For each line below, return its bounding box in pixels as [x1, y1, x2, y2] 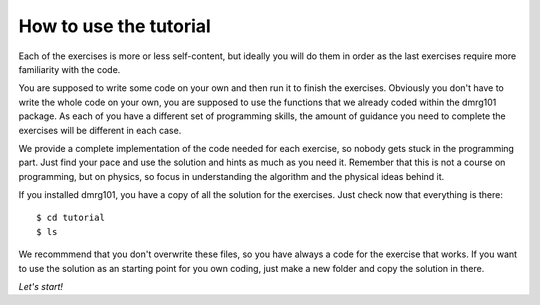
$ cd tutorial [36, 212, 105, 224]
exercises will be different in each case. [18, 124, 182, 136]
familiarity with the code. [18, 63, 121, 75]
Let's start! [18, 281, 64, 293]
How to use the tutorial [18, 15, 212, 37]
